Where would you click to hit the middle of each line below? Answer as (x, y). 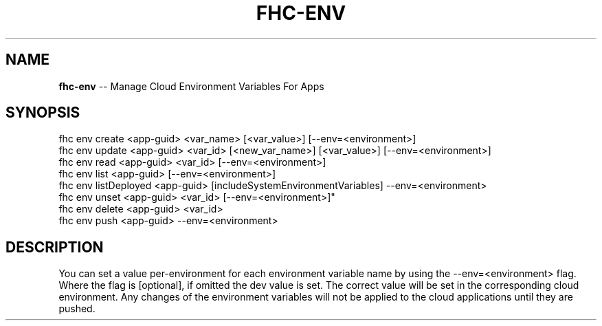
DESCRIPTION (55, 247)
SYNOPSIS (43, 113)
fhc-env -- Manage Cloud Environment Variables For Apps (191, 86)
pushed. (77, 309)
